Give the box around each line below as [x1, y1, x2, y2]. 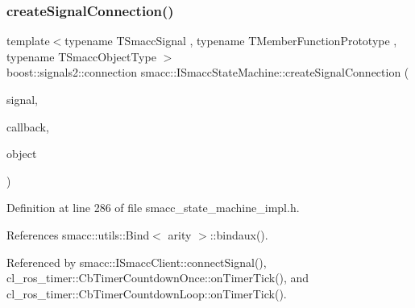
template [6, 32, 50, 49]
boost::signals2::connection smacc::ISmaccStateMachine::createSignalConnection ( [6, 64, 409, 81]
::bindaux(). [210, 226, 268, 243]
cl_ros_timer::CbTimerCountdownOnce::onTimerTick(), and [6, 269, 309, 286]
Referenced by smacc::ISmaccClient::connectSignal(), [6, 253, 267, 270]
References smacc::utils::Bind [6, 226, 150, 243]
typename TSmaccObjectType [6, 48, 156, 65]
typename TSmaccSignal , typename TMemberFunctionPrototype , [64, 32, 397, 49]
